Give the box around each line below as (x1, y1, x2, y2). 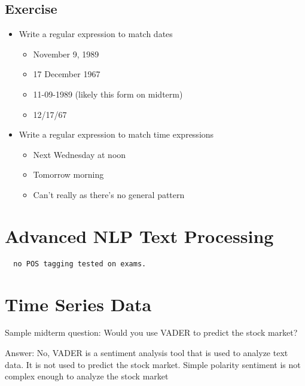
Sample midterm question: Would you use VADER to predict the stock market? (5, 326, 298, 339)
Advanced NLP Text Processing (5, 223, 274, 248)
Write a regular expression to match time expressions (19, 128, 214, 141)
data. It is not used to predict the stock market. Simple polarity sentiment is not (5, 358, 301, 370)
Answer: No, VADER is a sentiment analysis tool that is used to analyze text (5, 347, 288, 359)
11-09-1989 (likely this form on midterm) (33, 87, 183, 100)
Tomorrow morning (33, 168, 104, 181)
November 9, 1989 (33, 47, 99, 60)
